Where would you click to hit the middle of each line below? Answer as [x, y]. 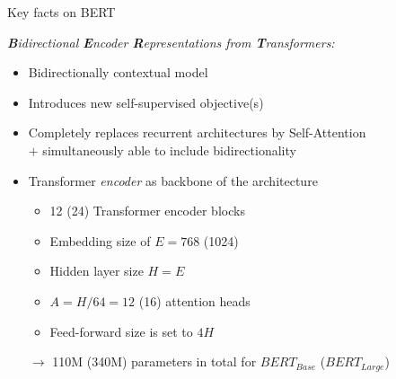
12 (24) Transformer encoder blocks [147, 211]
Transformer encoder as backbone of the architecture [173, 180]
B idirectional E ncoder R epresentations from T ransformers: [171, 42]
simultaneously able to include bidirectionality [169, 150]
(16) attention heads [194, 300]
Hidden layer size [97, 271]
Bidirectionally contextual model [118, 72]
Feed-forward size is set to [121, 331]
